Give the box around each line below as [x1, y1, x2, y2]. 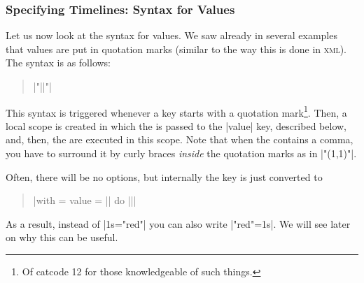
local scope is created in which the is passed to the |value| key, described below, [6, 118, 346, 133]
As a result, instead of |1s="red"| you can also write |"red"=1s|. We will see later [6, 216, 351, 231]
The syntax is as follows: [6, 55, 111, 70]
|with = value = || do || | [33, 193, 136, 208]
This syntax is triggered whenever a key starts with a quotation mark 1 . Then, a [6, 103, 347, 119]
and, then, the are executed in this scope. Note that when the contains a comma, [6, 132, 353, 147]
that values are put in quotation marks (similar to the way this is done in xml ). [6, 41, 346, 56]
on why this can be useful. [6, 230, 118, 245]
